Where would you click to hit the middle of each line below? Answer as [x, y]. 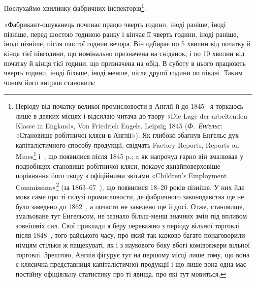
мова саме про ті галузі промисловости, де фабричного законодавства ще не [130, 197]
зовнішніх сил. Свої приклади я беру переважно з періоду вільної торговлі [127, 225]
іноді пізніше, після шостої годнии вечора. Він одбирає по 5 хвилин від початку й [127, 44]
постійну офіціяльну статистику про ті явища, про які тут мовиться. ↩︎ [121, 273]
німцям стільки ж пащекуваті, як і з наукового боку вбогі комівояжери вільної [133, 245]
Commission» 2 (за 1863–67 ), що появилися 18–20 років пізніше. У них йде [130, 186]
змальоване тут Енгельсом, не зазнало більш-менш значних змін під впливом [131, 216]
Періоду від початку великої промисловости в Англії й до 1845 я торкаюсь [129, 106]
